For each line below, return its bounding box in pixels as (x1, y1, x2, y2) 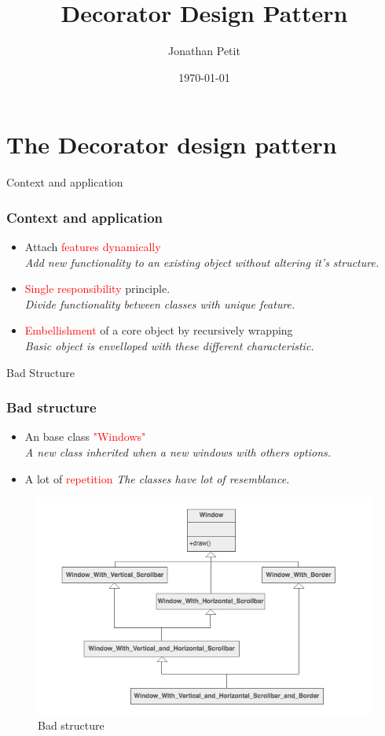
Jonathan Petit (168, 43, 240, 59)
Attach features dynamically (24, 239, 161, 255)
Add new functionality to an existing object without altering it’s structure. (24, 253, 379, 270)
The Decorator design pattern (6, 128, 337, 161)
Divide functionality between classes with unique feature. (24, 295, 295, 312)
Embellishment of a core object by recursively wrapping (24, 322, 293, 338)
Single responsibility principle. (24, 280, 170, 297)
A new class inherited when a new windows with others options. (24, 444, 332, 460)
